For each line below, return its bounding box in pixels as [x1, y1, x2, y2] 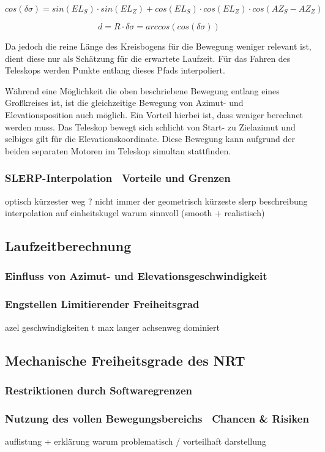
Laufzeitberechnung [5, 236, 132, 255]
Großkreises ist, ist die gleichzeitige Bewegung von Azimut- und [5, 96, 244, 109]
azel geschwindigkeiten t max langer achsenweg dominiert [5, 320, 220, 333]
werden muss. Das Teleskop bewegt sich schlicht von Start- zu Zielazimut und [5, 120, 296, 133]
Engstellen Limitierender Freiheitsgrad [5, 296, 200, 312]
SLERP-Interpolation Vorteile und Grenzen [5, 170, 231, 186]
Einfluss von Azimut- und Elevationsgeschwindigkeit [5, 268, 267, 284]
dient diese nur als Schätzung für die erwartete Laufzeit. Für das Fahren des [5, 51, 291, 64]
